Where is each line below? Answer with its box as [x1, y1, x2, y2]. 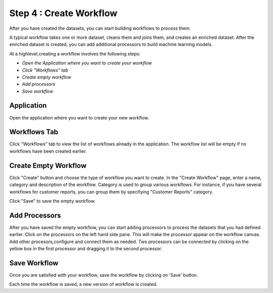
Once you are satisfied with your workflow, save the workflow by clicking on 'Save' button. [9, 272, 198, 278]
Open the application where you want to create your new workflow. [9, 114, 149, 121]
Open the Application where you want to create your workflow [22, 60, 152, 66]
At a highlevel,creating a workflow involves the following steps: [9, 50, 141, 56]
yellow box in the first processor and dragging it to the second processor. [9, 246, 162, 252]
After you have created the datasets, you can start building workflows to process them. [9, 25, 191, 31]
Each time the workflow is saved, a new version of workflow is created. [9, 281, 158, 287]
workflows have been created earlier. [9, 148, 87, 154]
